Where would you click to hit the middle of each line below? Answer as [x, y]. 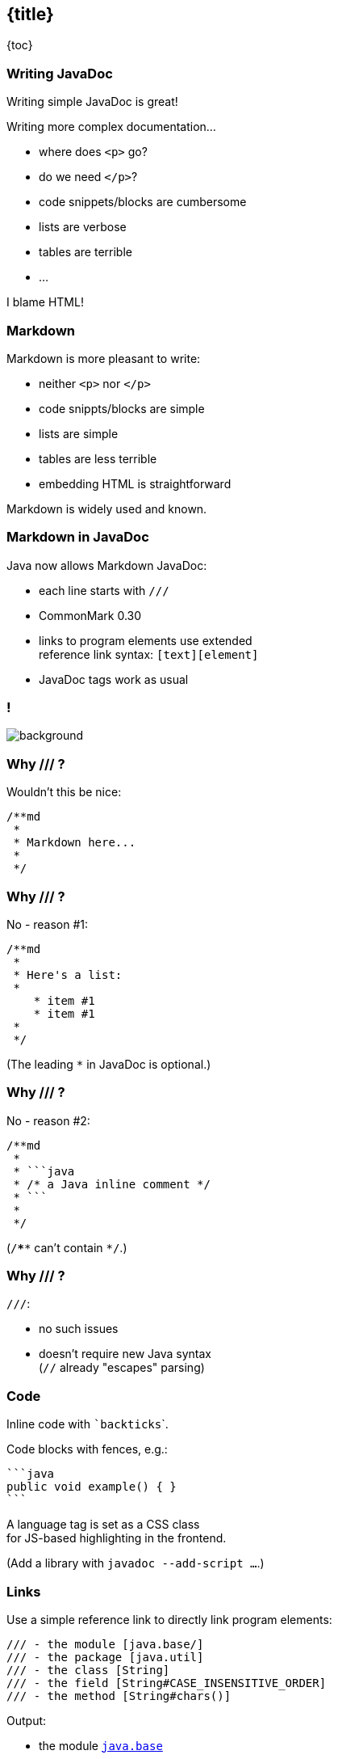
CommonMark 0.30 [90, 615]
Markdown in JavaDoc [78, 537]
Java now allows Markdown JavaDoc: [107, 565]
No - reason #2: [48, 1120]
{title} [30, 14]
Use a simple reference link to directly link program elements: [169, 1619]
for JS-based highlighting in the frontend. [117, 1538]
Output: [27, 1720]
